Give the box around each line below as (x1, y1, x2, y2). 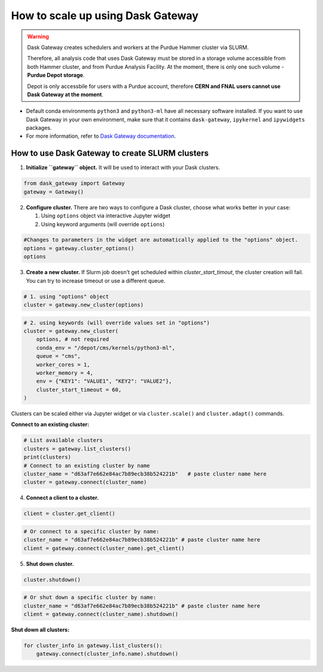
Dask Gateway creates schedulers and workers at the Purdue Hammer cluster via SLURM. (27, 44, 249, 51)
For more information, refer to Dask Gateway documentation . (26, 132, 176, 140)
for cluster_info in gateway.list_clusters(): (23, 642, 163, 649)
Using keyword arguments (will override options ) (41, 220, 165, 227)
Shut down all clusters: (11, 626, 70, 634)
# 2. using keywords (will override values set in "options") (23, 319, 210, 326)
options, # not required (36, 336, 109, 343)
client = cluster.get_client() (23, 510, 116, 517)
